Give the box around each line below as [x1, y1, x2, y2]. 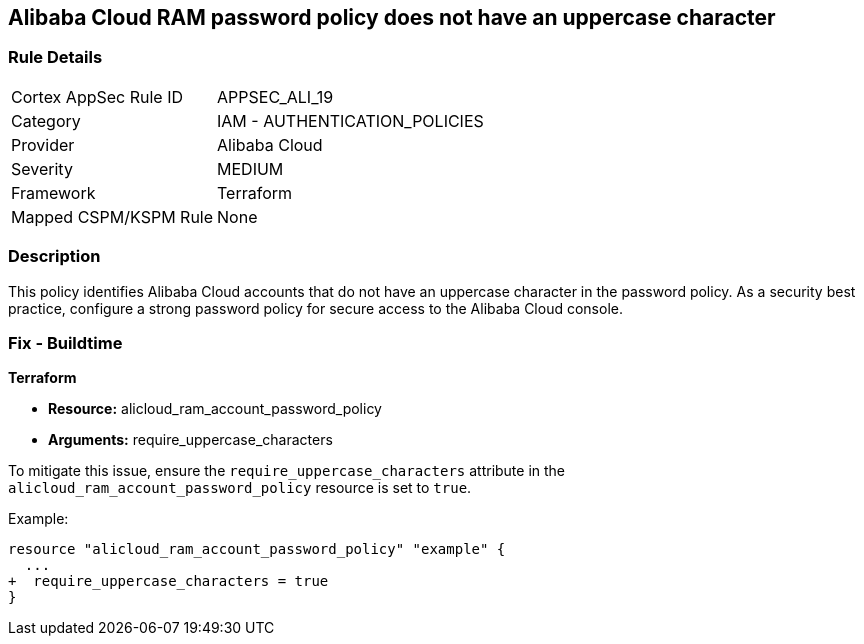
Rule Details [8, 47, 103, 68]
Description [8, 246, 101, 267]
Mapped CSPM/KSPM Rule [11, 206, 214, 227]
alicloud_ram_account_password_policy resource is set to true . [8, 479, 472, 497]
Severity [11, 158, 73, 179]
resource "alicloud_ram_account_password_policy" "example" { [8, 541, 506, 558]
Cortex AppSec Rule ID [11, 86, 184, 107]
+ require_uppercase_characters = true [8, 573, 329, 590]
